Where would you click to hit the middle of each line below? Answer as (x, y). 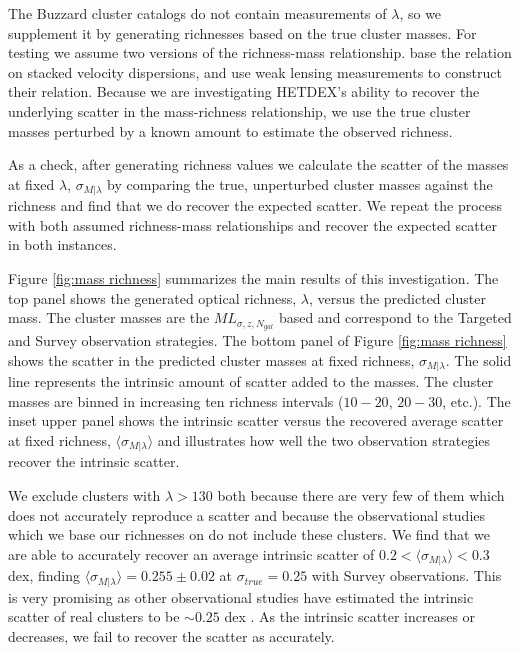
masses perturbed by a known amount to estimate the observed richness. (230, 130)
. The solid (478, 359)
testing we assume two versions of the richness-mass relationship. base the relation (260, 52)
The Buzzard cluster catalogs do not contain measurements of (197, 13)
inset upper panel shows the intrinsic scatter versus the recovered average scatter (256, 420)
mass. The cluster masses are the (109, 317)
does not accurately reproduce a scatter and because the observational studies (247, 514)
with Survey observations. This (406, 575)
